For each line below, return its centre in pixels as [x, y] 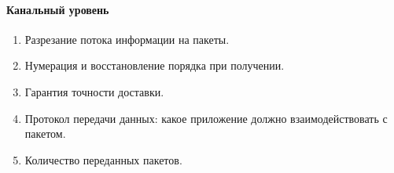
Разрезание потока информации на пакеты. [127, 39]
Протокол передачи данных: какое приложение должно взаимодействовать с [206, 118]
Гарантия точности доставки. [94, 91]
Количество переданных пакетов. [103, 159]
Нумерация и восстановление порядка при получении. [155, 65]
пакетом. [45, 133]
